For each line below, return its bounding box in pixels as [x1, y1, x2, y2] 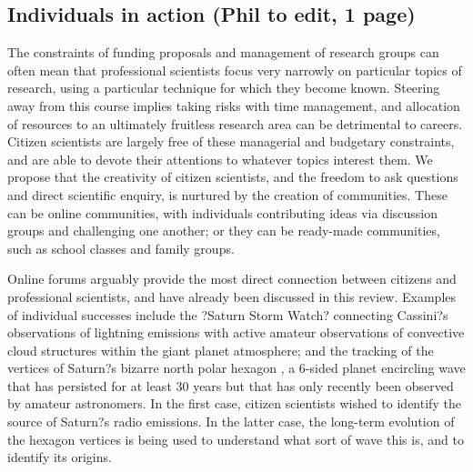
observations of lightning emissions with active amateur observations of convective [7, 323, 465, 342]
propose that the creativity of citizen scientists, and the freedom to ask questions [7, 167, 458, 186]
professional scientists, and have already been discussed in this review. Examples [7, 286, 457, 306]
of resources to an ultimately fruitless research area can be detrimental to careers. [7, 114, 463, 133]
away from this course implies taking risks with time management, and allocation [7, 95, 460, 115]
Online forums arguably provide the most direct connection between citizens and [7, 269, 457, 288]
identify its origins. [7, 447, 112, 467]
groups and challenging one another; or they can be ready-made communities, [7, 221, 440, 240]
